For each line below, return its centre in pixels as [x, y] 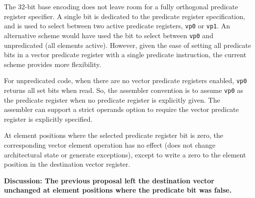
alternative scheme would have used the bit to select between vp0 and [109, 35]
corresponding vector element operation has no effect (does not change [110, 144]
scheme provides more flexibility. [53, 64]
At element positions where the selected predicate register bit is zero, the [114, 135]
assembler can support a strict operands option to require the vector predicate [122, 109]
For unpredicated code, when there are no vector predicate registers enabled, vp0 [126, 80]
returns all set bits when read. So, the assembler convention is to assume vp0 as [124, 90]
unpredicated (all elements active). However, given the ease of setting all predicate [127, 45]
